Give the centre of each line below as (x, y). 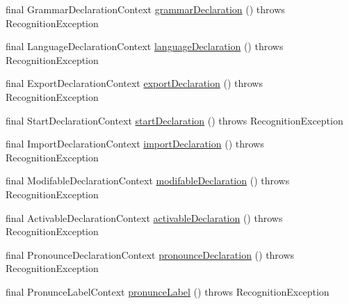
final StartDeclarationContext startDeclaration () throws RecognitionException (174, 120)
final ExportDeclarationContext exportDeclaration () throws (134, 83)
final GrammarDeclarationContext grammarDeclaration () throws (145, 9)
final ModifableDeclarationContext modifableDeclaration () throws (148, 181)
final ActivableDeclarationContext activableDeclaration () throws (144, 217)
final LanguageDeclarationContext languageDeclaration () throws (145, 46)
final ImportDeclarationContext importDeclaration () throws (135, 144)
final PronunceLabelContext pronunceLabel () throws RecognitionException (168, 291)
